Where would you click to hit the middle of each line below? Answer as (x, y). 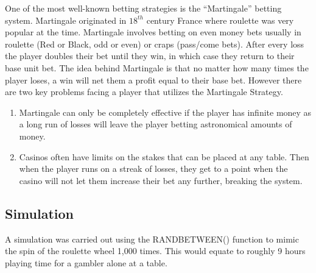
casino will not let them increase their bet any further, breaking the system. (161, 180)
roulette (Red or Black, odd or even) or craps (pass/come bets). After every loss (155, 44)
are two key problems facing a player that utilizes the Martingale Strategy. (144, 92)
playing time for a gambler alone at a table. (86, 262)
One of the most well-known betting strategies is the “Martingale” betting (143, 8)
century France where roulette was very (220, 20)
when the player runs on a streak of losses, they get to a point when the (153, 168)
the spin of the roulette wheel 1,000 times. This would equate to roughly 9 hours (155, 251)
